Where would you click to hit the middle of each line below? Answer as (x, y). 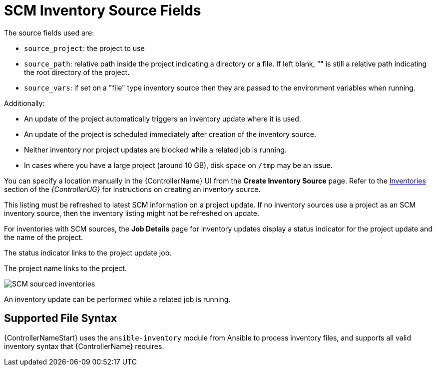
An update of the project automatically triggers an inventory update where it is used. (163, 118)
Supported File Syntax (61, 318)
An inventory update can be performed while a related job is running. (117, 299)
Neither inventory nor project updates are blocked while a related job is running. (155, 149)
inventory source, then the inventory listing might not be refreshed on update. (132, 213)
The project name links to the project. (65, 268)
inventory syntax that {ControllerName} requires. (84, 346)
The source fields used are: (49, 32)
